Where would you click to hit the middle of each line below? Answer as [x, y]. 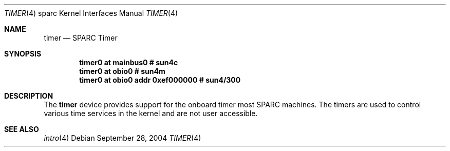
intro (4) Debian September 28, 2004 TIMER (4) [123, 138]
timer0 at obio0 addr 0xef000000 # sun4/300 [160, 80]
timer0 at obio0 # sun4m [122, 71]
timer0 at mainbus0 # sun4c [129, 62]
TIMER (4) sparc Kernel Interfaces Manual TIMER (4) [91, 13]
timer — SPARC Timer [81, 38]
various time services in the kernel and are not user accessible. [151, 113]
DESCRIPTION [29, 96]
